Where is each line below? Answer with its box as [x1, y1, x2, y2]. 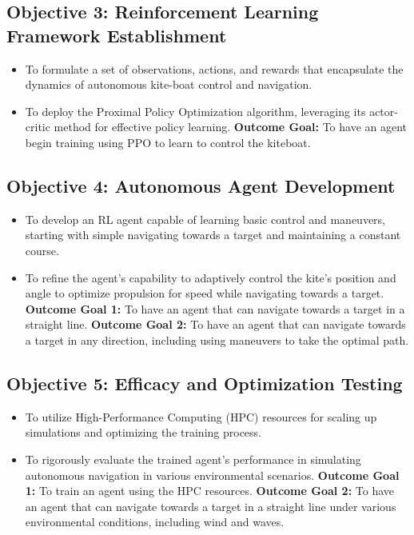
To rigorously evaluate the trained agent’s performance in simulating [25, 450, 361, 467]
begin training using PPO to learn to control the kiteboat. [25, 134, 311, 150]
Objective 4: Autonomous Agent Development [6, 173, 396, 198]
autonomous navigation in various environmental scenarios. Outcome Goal [25, 466, 400, 483]
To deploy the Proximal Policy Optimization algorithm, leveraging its [25, 102, 366, 119]
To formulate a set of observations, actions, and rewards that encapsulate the [25, 60, 404, 77]
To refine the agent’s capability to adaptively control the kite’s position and [25, 269, 396, 285]
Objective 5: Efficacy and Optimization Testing [6, 370, 403, 395]
